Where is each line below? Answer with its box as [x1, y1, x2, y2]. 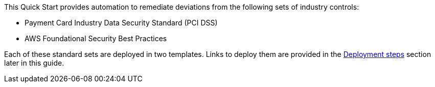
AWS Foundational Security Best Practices [25, 34, 167, 43]
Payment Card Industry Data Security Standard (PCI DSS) [25, 18, 218, 27]
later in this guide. [4, 59, 64, 67]
